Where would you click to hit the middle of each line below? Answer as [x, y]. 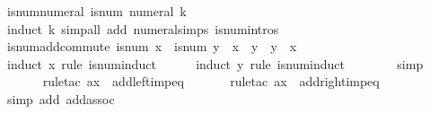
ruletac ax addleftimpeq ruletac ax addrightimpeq [211, 81]
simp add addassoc [61, 98]
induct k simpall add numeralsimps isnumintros [143, 28]
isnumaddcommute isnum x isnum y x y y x [152, 46]
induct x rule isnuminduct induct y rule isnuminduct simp [215, 63]
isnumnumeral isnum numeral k [97, 11]
